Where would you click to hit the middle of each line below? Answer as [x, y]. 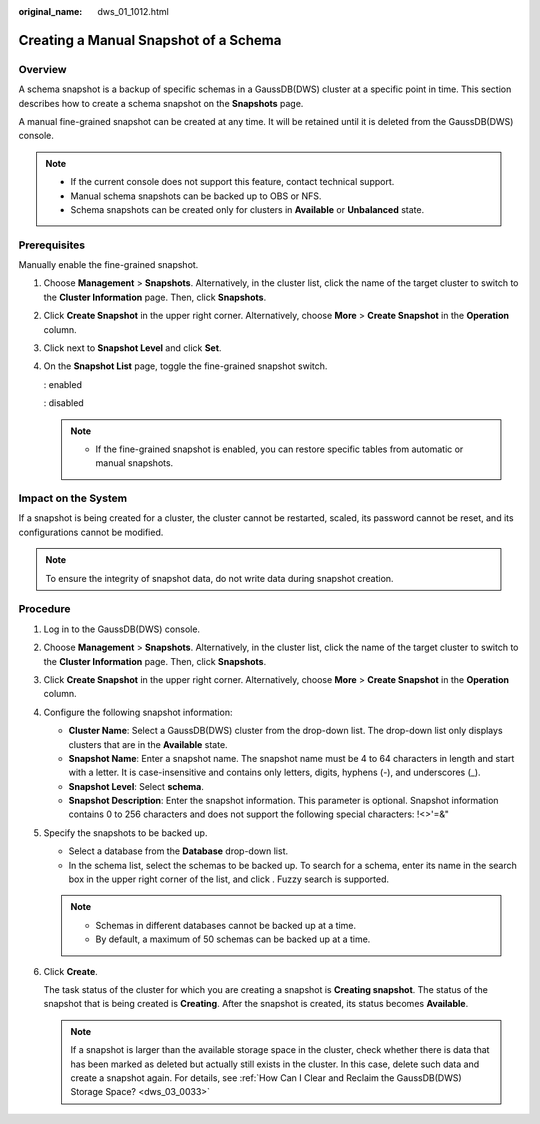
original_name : [50, 11]
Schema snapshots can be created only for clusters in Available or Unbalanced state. [247, 209]
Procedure [44, 609]
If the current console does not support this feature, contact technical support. [232, 182]
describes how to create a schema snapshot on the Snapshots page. [161, 103]
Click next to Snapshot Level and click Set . [132, 347]
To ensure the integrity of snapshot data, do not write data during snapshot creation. [219, 578]
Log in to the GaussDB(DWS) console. [121, 629]
